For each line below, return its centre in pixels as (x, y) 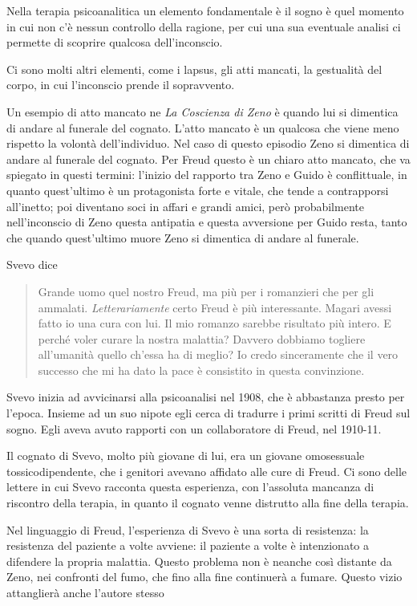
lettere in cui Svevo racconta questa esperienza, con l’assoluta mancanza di (190, 487)
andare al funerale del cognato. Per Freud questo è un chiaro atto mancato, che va (208, 159)
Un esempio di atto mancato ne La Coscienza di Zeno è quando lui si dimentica (202, 111)
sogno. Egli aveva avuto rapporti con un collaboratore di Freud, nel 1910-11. (194, 428)
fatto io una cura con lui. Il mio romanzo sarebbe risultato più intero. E (215, 323)
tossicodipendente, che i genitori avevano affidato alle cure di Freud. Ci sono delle (207, 471)
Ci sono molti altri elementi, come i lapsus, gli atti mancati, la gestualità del (194, 69)
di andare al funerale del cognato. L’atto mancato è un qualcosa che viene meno (203, 127)
